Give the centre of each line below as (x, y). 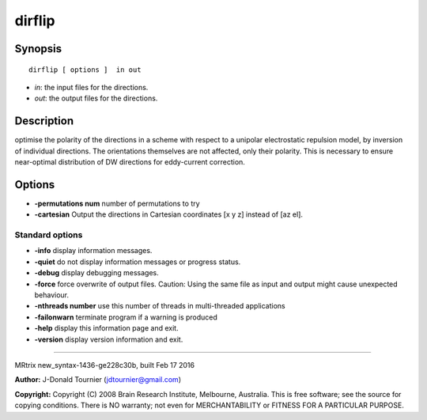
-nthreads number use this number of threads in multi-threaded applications (160, 306)
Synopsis (38, 49)
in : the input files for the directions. (91, 87)
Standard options (49, 235)
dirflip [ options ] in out (85, 70)
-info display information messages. (93, 251)
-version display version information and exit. (109, 339)
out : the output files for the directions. (96, 98)
